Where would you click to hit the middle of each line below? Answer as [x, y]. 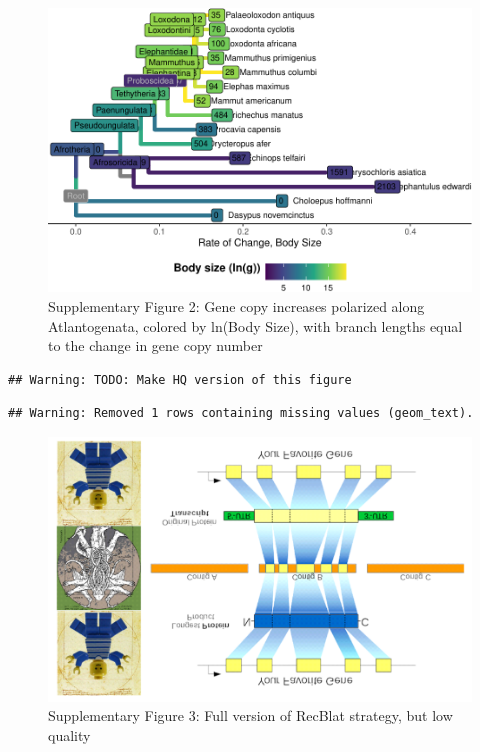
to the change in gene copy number [155, 345]
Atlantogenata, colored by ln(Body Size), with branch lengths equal [255, 325]
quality [69, 735]
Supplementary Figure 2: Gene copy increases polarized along [236, 306]
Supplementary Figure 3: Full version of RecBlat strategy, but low [250, 715]
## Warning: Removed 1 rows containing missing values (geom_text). [241, 413]
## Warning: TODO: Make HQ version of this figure [180, 379]
